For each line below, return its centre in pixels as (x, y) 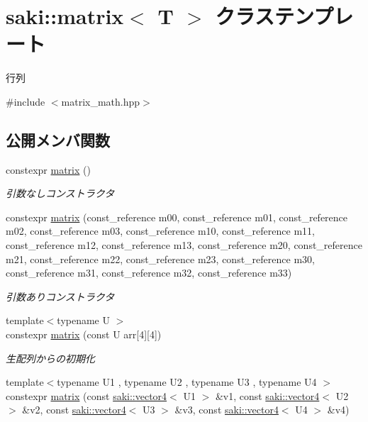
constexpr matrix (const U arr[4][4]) (84, 334)
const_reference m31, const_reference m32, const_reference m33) (149, 273)
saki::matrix (65, 16)
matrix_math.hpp (101, 101)
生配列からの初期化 (50, 358)
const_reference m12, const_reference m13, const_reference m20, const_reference (184, 245)
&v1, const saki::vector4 (267, 395)
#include (26, 101)
